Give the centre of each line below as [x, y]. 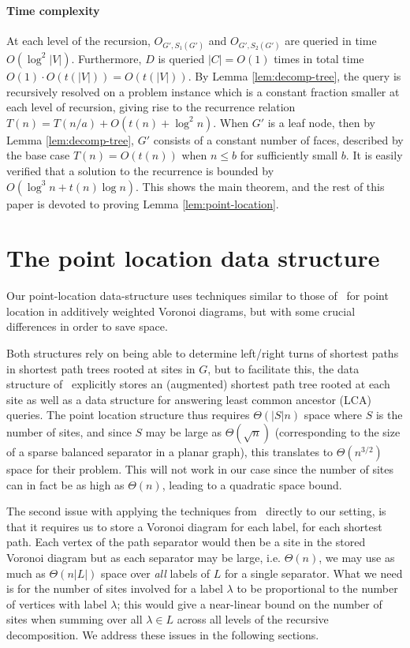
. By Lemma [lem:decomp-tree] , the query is [294, 75]
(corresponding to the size [337, 432]
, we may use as [357, 557]
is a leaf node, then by [321, 122]
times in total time [319, 58]
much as [26, 573]
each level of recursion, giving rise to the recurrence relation [151, 107]
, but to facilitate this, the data [283, 368]
